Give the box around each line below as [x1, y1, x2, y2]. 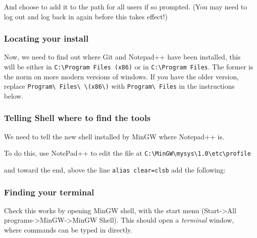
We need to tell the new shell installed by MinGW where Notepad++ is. [4, 131, 224, 141]
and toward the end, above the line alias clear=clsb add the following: [4, 164, 226, 175]
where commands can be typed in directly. [4, 225, 133, 235]
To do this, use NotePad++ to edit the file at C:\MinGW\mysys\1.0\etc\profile [4, 148, 251, 158]
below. [4, 90, 23, 101]
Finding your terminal [4, 185, 94, 198]
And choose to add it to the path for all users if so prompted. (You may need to [4, 1, 247, 11]
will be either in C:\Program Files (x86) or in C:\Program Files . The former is [4, 61, 254, 71]
